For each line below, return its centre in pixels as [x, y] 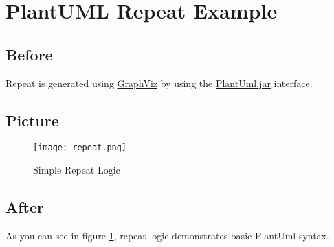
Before [29, 54]
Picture [32, 120]
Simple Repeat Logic [77, 170]
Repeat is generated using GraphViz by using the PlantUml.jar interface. [159, 83]
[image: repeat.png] [80, 148]
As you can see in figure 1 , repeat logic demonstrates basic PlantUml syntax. [167, 235]
